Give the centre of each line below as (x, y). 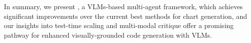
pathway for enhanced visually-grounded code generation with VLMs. (108, 35)
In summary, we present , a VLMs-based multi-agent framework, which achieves (124, 6)
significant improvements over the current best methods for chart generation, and (125, 16)
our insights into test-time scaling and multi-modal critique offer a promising (119, 25)
